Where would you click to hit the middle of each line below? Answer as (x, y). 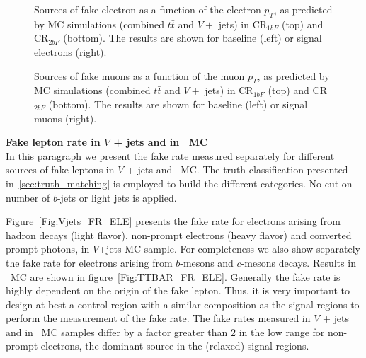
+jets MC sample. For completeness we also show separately (230, 249)
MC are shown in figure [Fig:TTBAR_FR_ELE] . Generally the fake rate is (175, 276)
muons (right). (65, 118)
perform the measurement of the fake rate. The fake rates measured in (158, 318)
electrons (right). (70, 51)
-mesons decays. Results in (298, 262)
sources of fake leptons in (60, 169)
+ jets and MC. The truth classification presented (237, 169)
